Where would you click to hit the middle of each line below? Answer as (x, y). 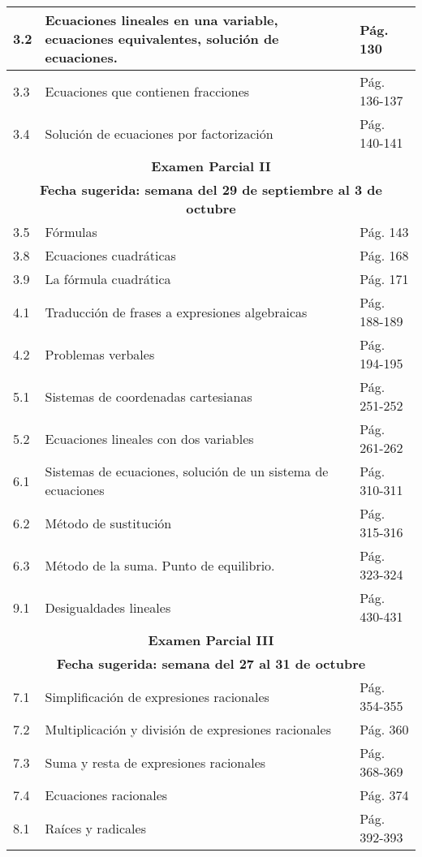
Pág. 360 (384, 729)
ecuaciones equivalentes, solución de (162, 39)
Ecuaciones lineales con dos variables (149, 438)
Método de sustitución (108, 523)
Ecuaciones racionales (106, 795)
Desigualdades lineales (108, 607)
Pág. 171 (384, 279)
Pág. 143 (384, 232)
